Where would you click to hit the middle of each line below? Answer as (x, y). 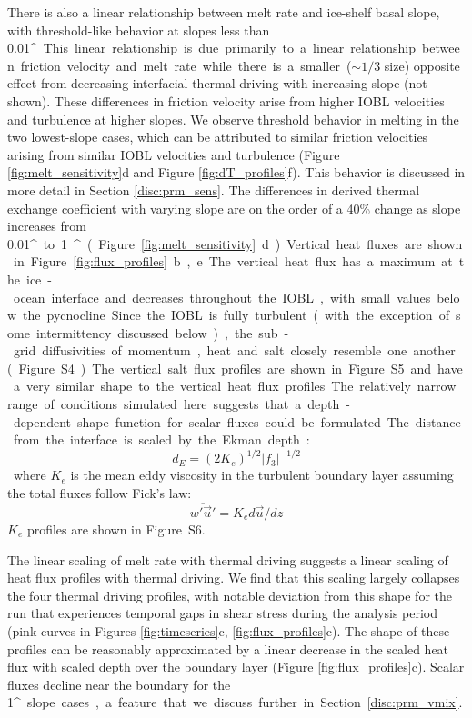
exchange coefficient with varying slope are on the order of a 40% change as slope (234, 208)
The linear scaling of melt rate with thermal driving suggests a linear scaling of (228, 559)
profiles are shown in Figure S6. (116, 529)
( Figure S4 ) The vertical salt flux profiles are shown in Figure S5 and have (235, 368)
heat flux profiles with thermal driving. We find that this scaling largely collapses (234, 578)
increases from (47, 226)
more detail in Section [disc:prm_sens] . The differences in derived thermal (214, 189)
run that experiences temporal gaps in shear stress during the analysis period (223, 613)
